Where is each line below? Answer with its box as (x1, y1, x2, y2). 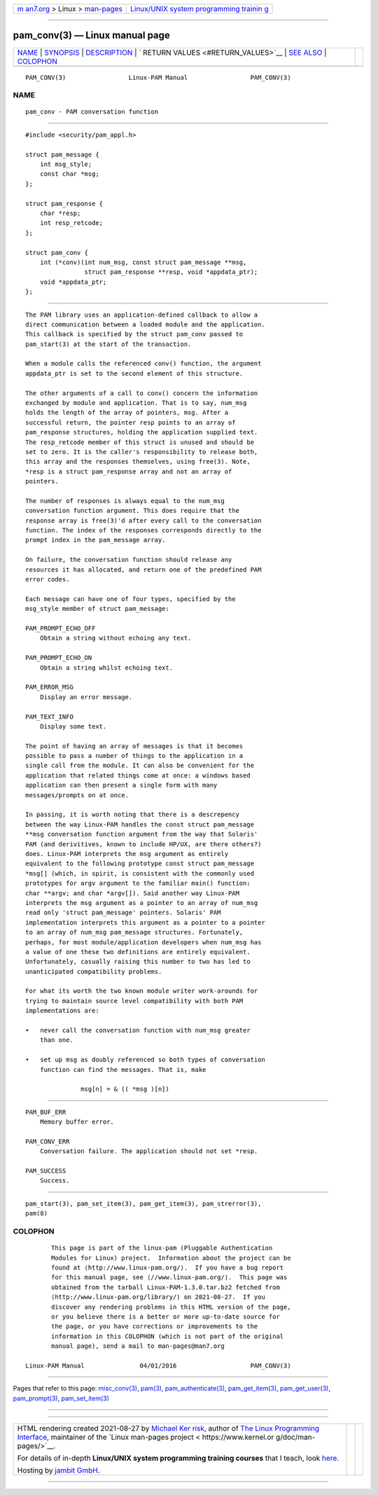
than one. (39, 1036, 73, 1044)
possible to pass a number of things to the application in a (25, 752, 244, 760)
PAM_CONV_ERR (25, 1137, 70, 1145)
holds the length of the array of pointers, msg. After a (25, 408, 229, 417)
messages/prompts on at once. (25, 791, 129, 799)
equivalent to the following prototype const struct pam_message (25, 860, 255, 868)
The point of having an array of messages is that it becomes (25, 742, 244, 750)
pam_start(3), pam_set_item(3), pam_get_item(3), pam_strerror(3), (25, 1199, 262, 1208)
